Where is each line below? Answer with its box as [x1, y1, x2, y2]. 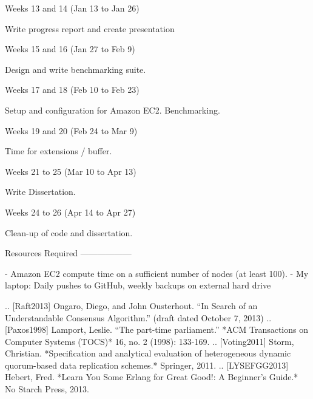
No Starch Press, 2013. [5, 383, 89, 395]
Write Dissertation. [5, 185, 76, 198]
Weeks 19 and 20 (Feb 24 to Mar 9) [5, 124, 138, 137]
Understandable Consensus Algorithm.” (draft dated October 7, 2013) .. [5, 311, 272, 324]
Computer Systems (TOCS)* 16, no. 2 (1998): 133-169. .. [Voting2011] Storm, [5, 335, 294, 347]
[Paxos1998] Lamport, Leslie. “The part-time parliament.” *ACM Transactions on [5, 323, 308, 336]
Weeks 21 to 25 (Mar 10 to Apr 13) [5, 165, 136, 177]
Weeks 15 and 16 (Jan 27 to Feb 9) [5, 43, 135, 55]
